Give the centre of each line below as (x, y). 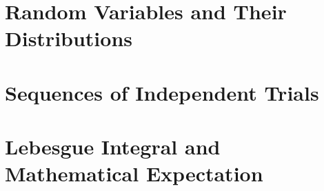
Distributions (69, 38)
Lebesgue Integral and (113, 147)
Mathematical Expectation (134, 173)
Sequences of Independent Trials (162, 92)
